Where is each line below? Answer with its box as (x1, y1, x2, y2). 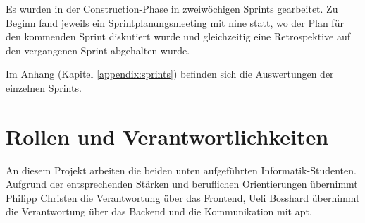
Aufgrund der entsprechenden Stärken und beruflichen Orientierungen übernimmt (6, 176, 358, 191)
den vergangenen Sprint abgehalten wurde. (6, 42, 190, 57)
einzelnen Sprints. (6, 80, 82, 95)
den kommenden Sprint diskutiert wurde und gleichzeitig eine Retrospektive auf (6, 29, 350, 44)
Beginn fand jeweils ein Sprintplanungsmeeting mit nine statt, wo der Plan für (6, 15, 344, 30)
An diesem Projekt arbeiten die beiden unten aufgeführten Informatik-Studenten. (6, 162, 357, 177)
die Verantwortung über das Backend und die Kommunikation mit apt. (6, 204, 312, 219)
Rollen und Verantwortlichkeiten (6, 121, 329, 150)
